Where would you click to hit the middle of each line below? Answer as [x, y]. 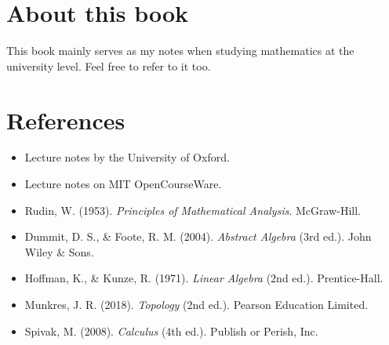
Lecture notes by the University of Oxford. [127, 157]
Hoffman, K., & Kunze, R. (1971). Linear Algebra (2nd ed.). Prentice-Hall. [204, 278]
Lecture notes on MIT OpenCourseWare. [123, 184]
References [66, 120]
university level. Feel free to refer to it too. [109, 65]
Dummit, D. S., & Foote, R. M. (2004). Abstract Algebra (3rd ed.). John [198, 236]
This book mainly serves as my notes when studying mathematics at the [180, 51]
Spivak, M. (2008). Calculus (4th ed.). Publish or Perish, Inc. [171, 330]
